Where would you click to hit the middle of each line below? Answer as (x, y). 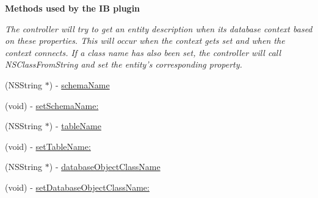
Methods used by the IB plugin (73, 8)
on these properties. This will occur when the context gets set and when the (145, 41)
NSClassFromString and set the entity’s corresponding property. (124, 64)
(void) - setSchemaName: (52, 105)
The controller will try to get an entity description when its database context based (159, 28)
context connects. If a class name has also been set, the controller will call (143, 52)
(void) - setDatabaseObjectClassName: (77, 187)
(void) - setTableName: (48, 146)
